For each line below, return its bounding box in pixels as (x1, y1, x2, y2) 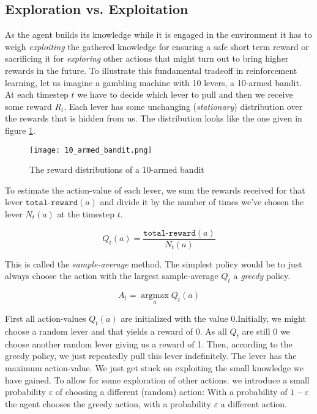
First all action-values (5, 312, 86, 325)
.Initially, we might (235, 312, 306, 325)
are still (242, 325, 270, 338)
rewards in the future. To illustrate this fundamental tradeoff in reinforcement (5, 64, 297, 76)
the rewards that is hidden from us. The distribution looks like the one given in (5, 112, 302, 125)
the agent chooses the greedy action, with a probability (5, 397, 212, 410)
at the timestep (57, 207, 114, 220)
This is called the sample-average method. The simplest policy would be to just (5, 257, 302, 270)
